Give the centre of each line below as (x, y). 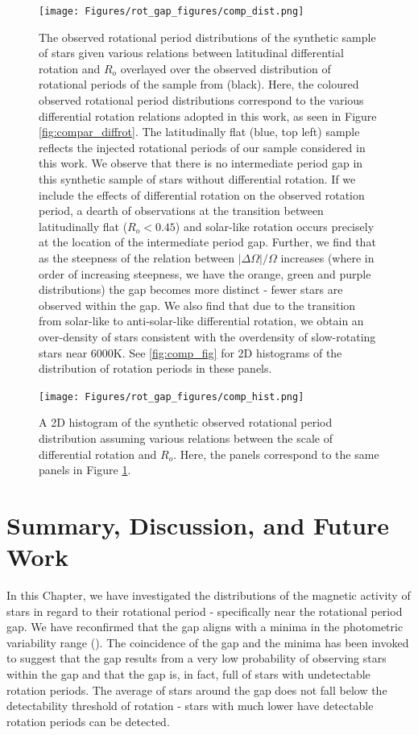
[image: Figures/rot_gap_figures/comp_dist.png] (172, 11)
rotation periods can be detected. (88, 721)
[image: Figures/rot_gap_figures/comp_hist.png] (172, 396)
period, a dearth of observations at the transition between (181, 211)
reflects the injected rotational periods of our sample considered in (202, 147)
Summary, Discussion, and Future (198, 524)
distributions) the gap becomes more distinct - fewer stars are (191, 289)
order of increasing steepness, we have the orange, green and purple (205, 273)
